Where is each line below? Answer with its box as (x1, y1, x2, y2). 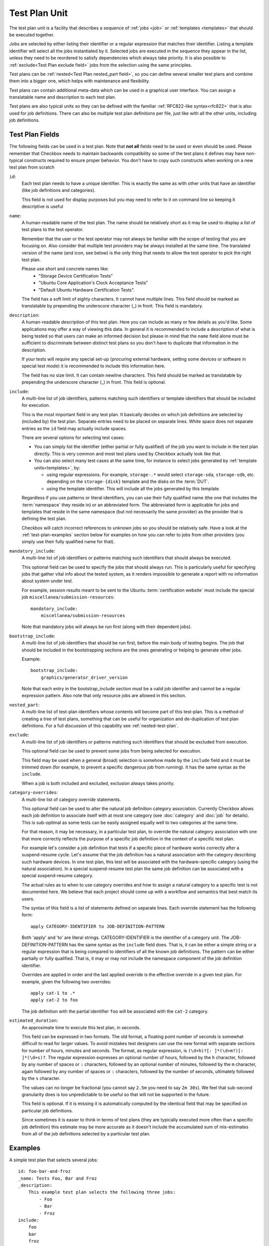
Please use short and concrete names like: (21, 266, 109, 272)
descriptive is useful (21, 203, 63, 209)
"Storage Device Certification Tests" (38, 273, 113, 279)
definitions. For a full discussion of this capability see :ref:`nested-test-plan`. (21, 723, 179, 729)
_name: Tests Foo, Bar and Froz (18, 1175, 97, 1181)
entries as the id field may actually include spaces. (21, 425, 127, 431)
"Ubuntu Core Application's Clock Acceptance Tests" (38, 280, 148, 286)
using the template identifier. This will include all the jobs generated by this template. (46, 485, 220, 491)
